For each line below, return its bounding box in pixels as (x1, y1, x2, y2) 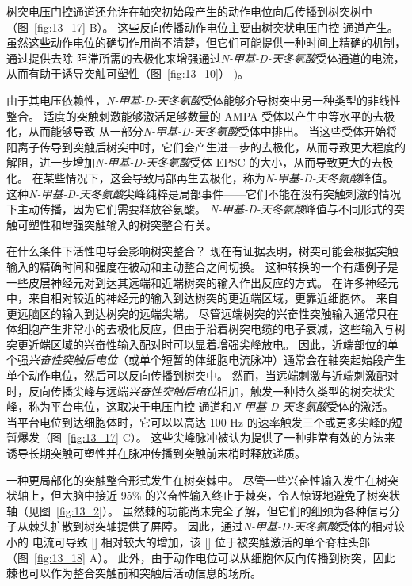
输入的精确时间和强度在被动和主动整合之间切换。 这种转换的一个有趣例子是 (6, 258, 399, 274)
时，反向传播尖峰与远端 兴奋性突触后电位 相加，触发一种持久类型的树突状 (6, 382, 383, 399)
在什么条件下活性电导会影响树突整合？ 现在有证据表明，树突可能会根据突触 (6, 243, 399, 259)
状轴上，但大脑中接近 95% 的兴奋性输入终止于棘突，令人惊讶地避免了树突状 (6, 487, 400, 504)
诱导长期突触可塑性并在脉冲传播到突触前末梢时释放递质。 (6, 445, 306, 462)
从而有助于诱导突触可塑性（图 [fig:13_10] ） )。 (6, 65, 250, 82)
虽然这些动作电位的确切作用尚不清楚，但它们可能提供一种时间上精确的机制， (6, 34, 406, 51)
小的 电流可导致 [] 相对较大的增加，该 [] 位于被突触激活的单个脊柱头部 (6, 534, 370, 550)
